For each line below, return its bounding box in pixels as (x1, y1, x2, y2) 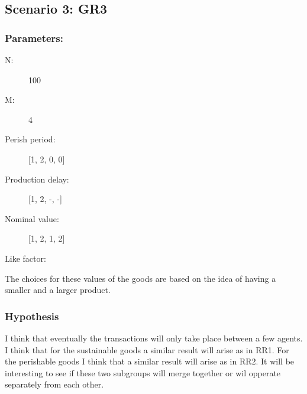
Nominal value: (5, 212, 59, 224)
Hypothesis (5, 308, 59, 323)
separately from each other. (5, 378, 104, 390)
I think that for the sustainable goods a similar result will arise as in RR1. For (5, 343, 289, 356)
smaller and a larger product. (5, 284, 111, 296)
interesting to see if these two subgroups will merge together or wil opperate (5, 366, 281, 379)
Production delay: (5, 172, 69, 185)
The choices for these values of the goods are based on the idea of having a (5, 272, 276, 284)
